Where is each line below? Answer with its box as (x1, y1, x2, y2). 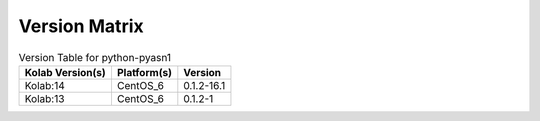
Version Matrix (18, 15, 144, 37)
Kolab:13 (24, 91, 65, 105)
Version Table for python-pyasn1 (18, 50, 172, 64)
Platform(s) (116, 65, 172, 79)
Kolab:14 (24, 78, 65, 92)
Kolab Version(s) (24, 65, 107, 79)
